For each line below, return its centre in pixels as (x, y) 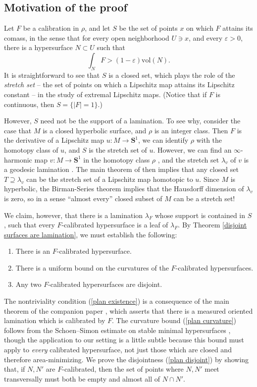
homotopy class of (31, 149)
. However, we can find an (192, 149)
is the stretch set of (118, 149)
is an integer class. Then (191, 130)
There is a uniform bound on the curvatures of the (92, 267)
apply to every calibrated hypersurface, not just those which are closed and (118, 350)
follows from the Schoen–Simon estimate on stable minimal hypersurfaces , (117, 330)
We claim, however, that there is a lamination (74, 215)
